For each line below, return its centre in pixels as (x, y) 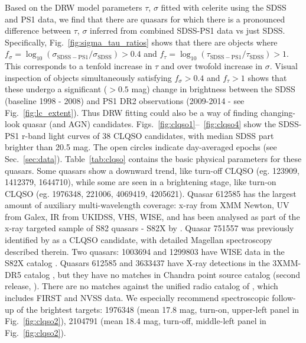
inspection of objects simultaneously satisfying (88, 77)
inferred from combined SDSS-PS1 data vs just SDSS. (188, 30)
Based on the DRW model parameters (74, 7)
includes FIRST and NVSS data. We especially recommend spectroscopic (137, 298)
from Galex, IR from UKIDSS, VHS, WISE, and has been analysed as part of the (152, 216)
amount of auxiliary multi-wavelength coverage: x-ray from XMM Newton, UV (147, 205)
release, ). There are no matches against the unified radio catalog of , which (141, 286)
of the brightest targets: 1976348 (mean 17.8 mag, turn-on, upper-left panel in (158, 309)
